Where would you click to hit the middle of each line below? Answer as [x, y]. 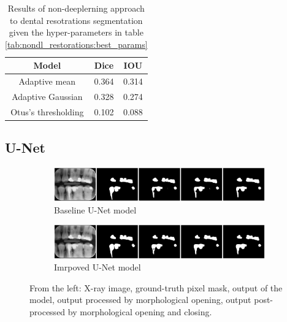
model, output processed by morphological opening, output [140, 300]
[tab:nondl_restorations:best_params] [76, 44]
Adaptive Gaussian [47, 97]
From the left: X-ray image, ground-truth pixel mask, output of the [156, 287]
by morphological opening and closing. [140, 311]
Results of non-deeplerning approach [76, 8]
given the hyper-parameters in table [76, 32]
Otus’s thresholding [47, 111]
